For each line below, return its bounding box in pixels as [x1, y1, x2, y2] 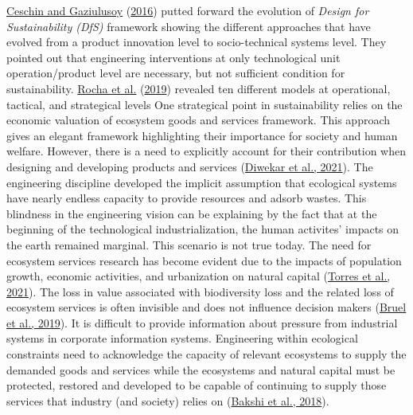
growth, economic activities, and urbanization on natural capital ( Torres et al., [6, 268, 391, 284]
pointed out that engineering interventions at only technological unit [6, 49, 341, 65]
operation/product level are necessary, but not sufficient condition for [6, 65, 345, 81]
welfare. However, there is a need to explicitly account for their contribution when [6, 143, 406, 159]
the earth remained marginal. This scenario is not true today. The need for [6, 236, 372, 253]
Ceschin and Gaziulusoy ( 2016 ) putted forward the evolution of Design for [6, 2, 369, 18]
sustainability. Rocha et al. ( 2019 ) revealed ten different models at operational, [6, 80, 391, 96]
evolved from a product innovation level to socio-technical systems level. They [6, 33, 387, 50]
